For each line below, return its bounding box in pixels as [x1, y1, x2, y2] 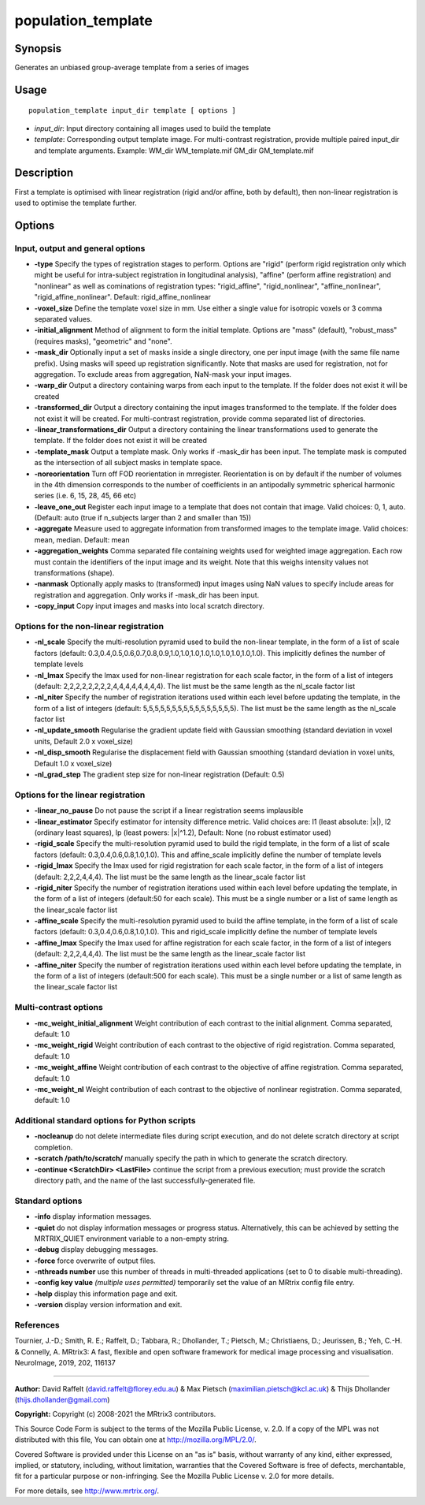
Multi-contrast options [14, 1002, 104, 1013]
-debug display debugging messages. [34, 1245, 159, 1254]
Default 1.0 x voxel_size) [34, 758, 113, 768]
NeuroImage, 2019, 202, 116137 [14, 1358, 116, 1368]
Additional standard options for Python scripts [14, 1116, 196, 1127]
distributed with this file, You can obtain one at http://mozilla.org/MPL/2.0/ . [14, 1435, 257, 1444]
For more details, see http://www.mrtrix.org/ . [14, 1486, 160, 1496]
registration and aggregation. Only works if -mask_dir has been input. [34, 590, 260, 599]
